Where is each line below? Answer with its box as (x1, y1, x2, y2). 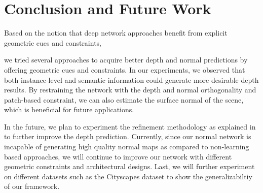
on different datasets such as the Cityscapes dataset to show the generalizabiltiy (4, 171, 252, 181)
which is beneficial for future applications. (4, 104, 134, 115)
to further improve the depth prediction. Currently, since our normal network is (4, 131, 251, 142)
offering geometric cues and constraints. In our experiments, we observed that (4, 64, 245, 75)
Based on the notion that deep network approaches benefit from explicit (4, 27, 228, 38)
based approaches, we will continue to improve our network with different (4, 151, 232, 162)
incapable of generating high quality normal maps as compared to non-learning (4, 141, 249, 152)
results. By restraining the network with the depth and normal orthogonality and (4, 84, 256, 95)
